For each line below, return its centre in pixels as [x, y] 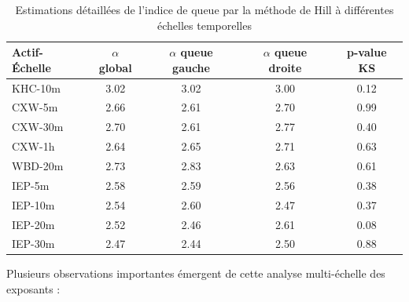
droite [285, 67]
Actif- [28, 52]
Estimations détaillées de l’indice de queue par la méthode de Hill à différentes [204, 9]
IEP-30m [33, 244]
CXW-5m [35, 107]
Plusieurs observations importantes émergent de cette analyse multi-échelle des [196, 273]
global [115, 67]
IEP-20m [33, 224]
